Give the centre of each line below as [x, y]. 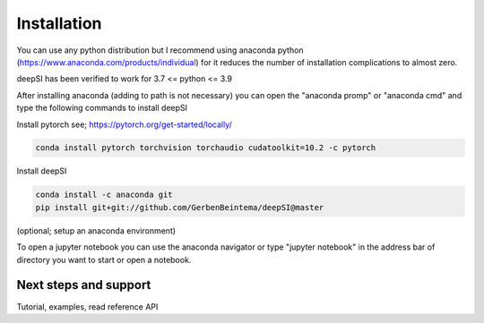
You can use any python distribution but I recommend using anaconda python [160, 50]
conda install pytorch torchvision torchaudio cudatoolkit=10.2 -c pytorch [206, 148]
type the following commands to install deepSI [102, 108]
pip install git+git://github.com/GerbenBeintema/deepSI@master [180, 207]
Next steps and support [84, 285]
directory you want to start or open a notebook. [104, 259]
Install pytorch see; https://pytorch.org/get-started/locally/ [125, 124]
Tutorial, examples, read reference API [87, 306]
